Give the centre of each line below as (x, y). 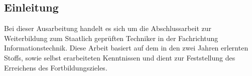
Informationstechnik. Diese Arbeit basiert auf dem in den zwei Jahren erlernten (126, 48)
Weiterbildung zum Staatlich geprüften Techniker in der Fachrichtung (111, 38)
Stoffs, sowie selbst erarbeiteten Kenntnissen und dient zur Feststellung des (120, 57)
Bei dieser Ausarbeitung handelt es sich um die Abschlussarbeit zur (108, 28)
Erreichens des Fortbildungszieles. (56, 67)
